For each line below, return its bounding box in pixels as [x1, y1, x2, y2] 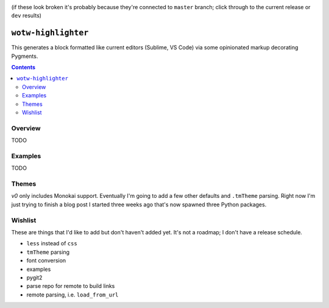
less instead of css [26, 240, 77, 247]
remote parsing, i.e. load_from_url [26, 291, 119, 298]
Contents [11, 64, 36, 71]
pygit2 [26, 274, 43, 281]
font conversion [26, 257, 66, 264]
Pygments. [11, 52, 38, 60]
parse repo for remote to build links [26, 282, 115, 290]
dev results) [11, 12, 42, 19]
